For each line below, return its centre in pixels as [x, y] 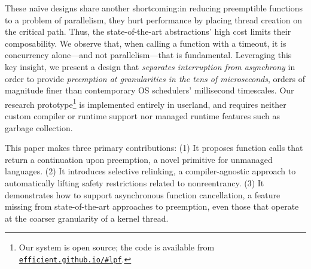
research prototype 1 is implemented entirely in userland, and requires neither [146, 103]
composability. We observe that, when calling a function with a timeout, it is [146, 43]
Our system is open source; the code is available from [117, 247]
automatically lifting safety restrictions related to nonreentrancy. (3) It [135, 182]
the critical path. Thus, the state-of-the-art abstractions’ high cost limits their [148, 31]
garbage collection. [39, 127]
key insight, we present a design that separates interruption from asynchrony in [150, 66]
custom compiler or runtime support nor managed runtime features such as [142, 116]
